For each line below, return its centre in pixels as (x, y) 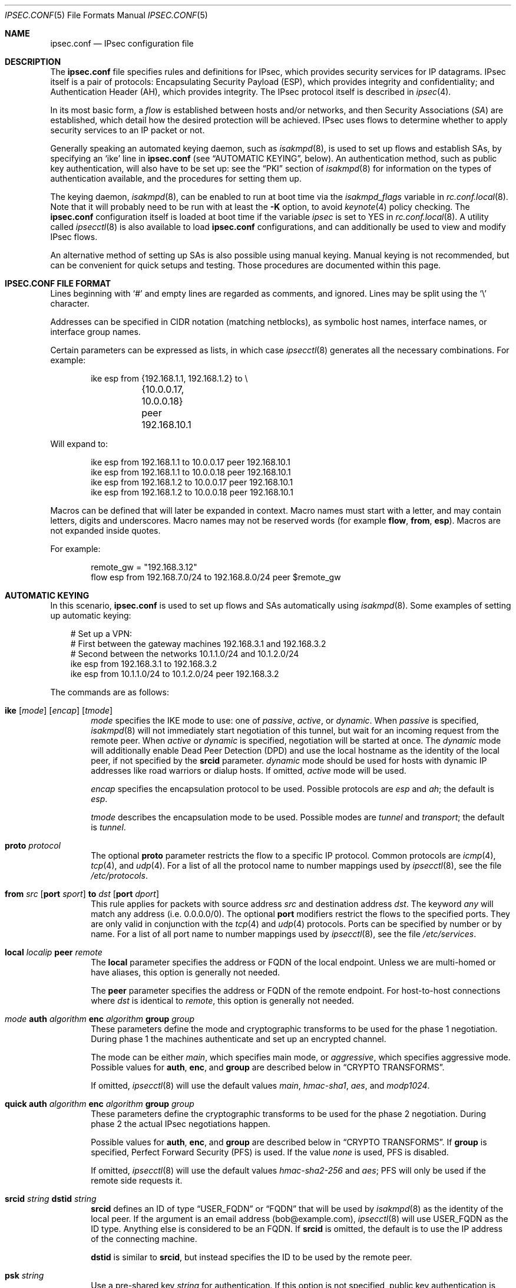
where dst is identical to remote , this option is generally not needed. (223, 1000)
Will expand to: (79, 444)
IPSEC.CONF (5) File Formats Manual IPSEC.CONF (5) (106, 15)
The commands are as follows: (110, 692)
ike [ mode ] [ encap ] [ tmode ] (59, 710)
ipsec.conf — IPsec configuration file (122, 43)
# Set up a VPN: (101, 634)
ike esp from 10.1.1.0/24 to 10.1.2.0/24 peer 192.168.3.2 (175, 674)
